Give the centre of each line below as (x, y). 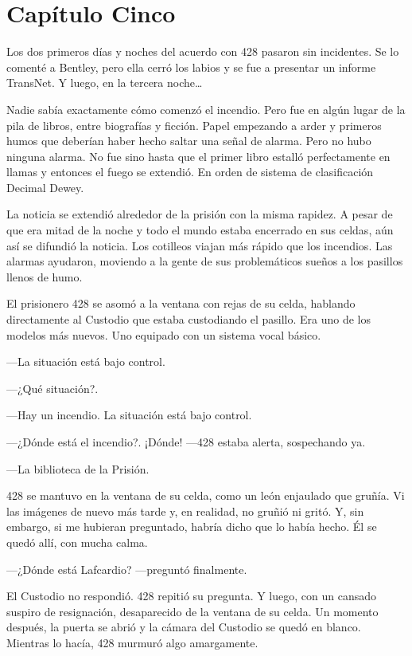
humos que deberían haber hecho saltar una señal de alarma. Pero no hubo (189, 141)
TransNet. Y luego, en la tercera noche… (105, 82)
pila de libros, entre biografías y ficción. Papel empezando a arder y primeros (194, 125)
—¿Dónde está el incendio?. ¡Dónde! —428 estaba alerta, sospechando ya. (186, 442)
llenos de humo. (45, 276)
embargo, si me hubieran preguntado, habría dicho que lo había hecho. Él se (192, 526)
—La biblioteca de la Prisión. (78, 468)
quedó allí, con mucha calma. (77, 542)
